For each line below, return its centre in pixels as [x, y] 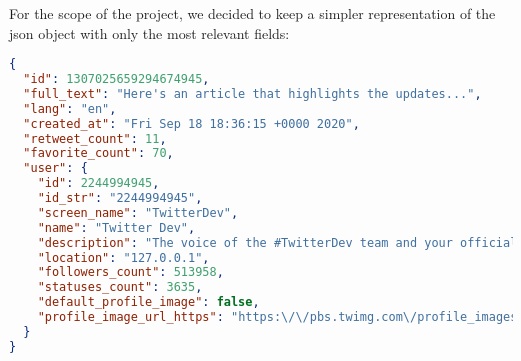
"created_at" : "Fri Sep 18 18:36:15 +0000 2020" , [191, 123]
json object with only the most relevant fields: [149, 32]
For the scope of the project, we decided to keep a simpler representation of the [252, 13]
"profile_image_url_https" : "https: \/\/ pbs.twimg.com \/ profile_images [277, 317]
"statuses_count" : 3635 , [120, 287]
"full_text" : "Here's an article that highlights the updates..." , [252, 93]
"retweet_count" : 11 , [95, 138]
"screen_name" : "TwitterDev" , [138, 212]
